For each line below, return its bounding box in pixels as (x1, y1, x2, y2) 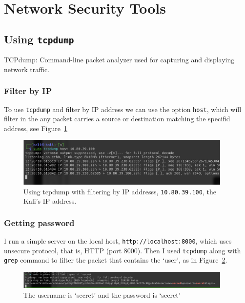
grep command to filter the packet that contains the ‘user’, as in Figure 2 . (4, 255, 227, 265)
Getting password (4, 216, 75, 228)
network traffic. (4, 64, 50, 74)
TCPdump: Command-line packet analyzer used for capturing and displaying (4, 55, 235, 65)
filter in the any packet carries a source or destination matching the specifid (4, 114, 230, 124)
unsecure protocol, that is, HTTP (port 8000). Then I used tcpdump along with (4, 245, 241, 255)
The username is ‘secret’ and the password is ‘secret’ (23, 289, 181, 300)
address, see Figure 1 (4, 123, 67, 133)
